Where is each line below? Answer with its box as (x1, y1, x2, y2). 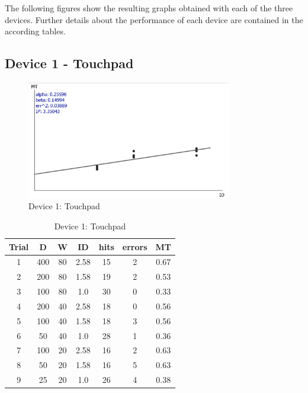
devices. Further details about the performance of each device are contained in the (5, 13, 303, 25)
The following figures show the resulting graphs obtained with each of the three (5, 2, 293, 14)
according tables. (5, 25, 66, 37)
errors (122, 240, 147, 253)
